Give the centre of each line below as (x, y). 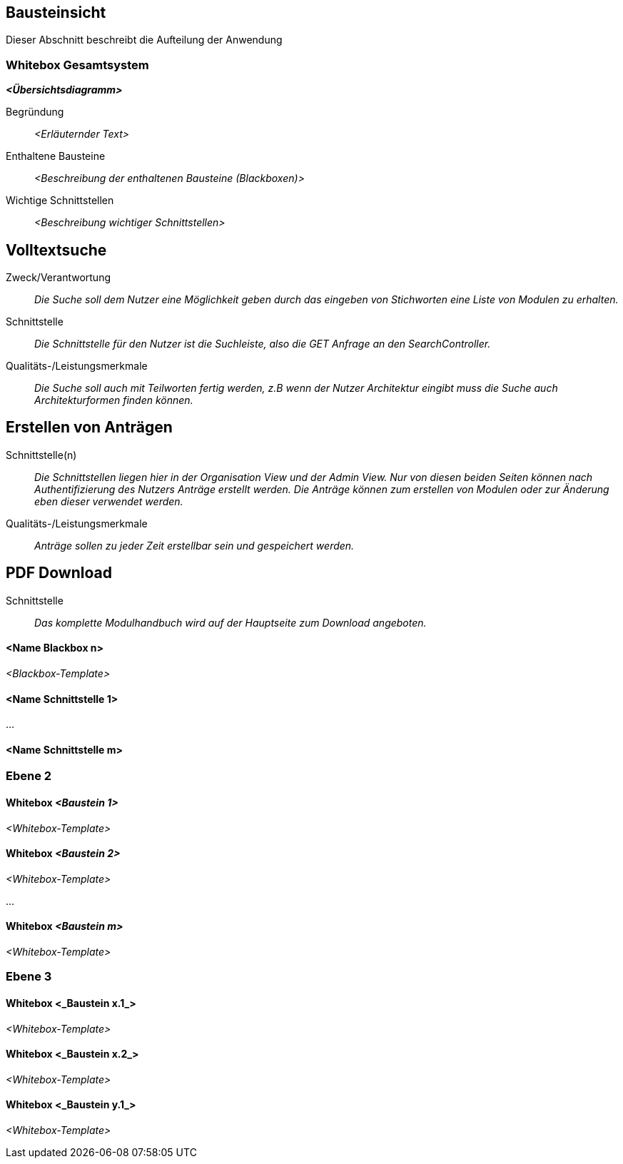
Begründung (35, 112)
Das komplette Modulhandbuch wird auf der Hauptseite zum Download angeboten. (231, 622)
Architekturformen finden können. (114, 400)
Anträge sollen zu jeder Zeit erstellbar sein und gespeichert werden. (194, 545)
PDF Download (59, 573)
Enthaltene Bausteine (56, 156)
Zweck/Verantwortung (58, 278)
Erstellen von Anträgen (89, 427)
